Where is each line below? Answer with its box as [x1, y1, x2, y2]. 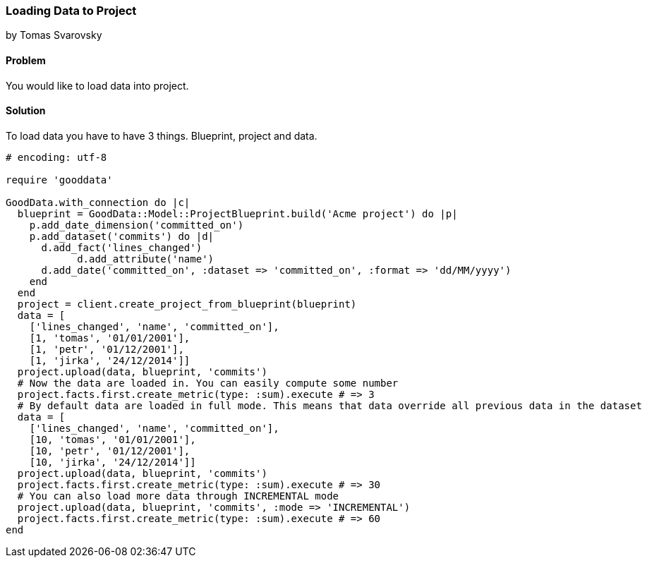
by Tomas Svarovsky [6, 29, 102, 42]
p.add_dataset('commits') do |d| [29, 230, 214, 242]
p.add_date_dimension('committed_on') [29, 219, 244, 231]
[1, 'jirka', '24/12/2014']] [29, 354, 191, 366]
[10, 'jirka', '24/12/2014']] [29, 456, 196, 468]
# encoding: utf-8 [6, 151, 107, 163]
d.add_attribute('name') [77, 253, 214, 265]
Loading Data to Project [6, 4, 137, 18]
